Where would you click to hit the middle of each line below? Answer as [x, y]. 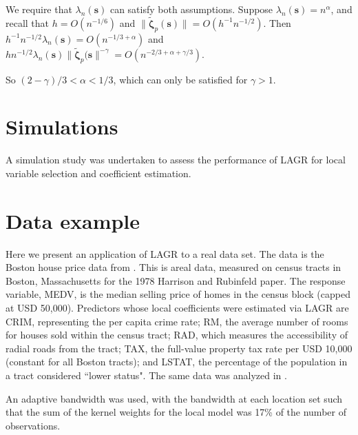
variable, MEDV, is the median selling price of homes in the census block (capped [178, 294]
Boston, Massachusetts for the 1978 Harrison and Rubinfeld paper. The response [176, 280]
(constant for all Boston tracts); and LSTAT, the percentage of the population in [177, 362]
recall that [28, 22]
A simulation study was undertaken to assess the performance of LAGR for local [176, 160]
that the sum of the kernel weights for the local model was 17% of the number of [176, 412]
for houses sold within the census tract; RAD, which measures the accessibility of [177, 335]
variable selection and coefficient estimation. [98, 173]
